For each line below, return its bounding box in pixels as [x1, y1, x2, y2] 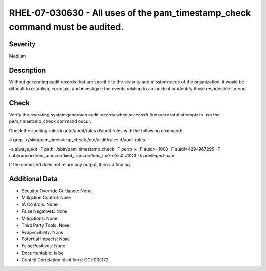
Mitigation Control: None [21, 194, 71, 200]
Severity [9, 40, 36, 48]
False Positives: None [21, 243, 66, 249]
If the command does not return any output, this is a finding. [9, 162, 131, 168]
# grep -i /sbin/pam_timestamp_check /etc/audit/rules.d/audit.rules [9, 137, 145, 143]
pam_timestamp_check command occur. [9, 118, 91, 124]
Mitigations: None [21, 215, 58, 221]
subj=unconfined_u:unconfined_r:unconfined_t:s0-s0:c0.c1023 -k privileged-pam [9, 153, 175, 159]
